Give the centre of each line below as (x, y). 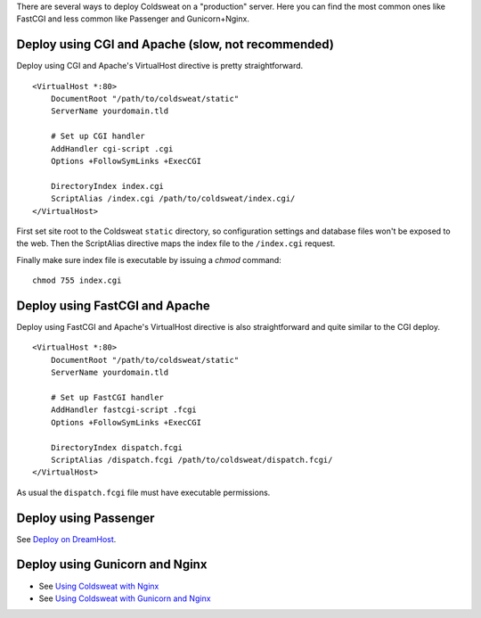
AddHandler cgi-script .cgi (112, 148)
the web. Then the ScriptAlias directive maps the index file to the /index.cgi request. (176, 243)
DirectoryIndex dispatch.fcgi (116, 447)
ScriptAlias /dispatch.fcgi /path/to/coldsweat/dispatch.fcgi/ (192, 460)
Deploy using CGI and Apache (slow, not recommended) (175, 45)
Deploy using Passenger (86, 518)
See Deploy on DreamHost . (66, 539)
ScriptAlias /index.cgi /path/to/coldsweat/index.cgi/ (173, 199)
